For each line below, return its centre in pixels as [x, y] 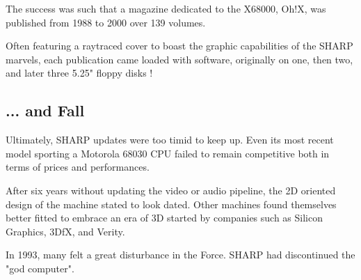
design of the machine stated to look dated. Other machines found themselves [171, 204]
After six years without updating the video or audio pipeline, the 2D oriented [171, 190]
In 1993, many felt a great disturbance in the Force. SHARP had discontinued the [180, 255]
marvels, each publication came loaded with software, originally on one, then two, [179, 59]
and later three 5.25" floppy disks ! [79, 73]
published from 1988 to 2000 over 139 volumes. [106, 22]
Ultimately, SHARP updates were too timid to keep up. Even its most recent [170, 140]
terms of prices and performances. [78, 167]
